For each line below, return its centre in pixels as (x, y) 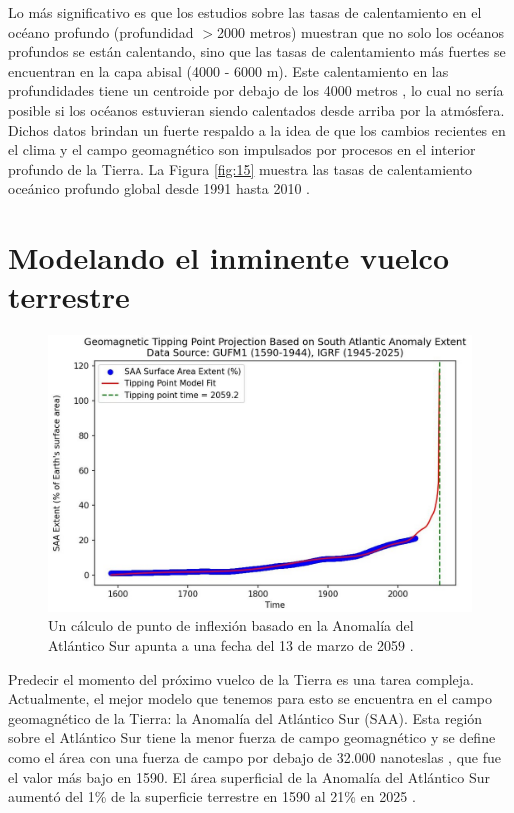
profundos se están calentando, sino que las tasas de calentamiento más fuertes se (257, 51)
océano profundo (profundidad (101, 31)
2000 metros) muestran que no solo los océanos (360, 31)
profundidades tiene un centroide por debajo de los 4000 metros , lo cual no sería (256, 90)
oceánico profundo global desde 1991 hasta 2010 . (159, 188)
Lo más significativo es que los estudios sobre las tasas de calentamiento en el (245, 12)
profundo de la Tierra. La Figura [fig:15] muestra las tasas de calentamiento (240, 168)
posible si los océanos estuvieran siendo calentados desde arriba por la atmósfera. (256, 109)
